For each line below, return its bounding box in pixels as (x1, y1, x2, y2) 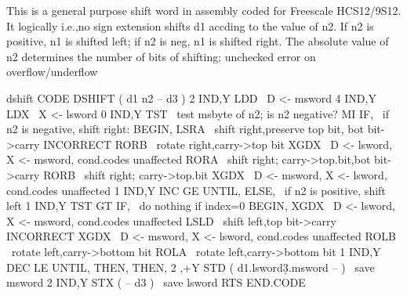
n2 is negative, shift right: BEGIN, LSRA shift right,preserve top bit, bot (6, 121, 364, 137)
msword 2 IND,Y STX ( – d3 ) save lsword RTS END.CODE (6, 274, 306, 291)
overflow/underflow (6, 63, 98, 80)
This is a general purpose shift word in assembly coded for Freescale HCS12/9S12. (6, 2, 402, 18)
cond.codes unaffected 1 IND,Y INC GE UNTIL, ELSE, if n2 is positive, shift (6, 182, 386, 198)
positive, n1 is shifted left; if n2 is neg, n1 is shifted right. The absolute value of (6, 33, 389, 49)
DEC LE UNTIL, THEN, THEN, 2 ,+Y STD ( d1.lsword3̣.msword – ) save (6, 258, 375, 275)
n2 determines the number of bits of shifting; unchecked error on (6, 48, 316, 64)
